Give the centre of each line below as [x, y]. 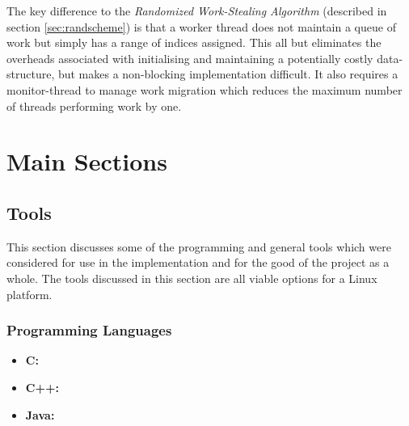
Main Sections [87, 161]
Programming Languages [89, 330]
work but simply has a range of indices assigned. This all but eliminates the [194, 42]
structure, [31, 74]
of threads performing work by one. [94, 105]
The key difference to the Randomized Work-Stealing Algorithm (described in [197, 11]
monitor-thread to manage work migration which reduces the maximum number [204, 89]
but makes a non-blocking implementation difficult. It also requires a [228, 74]
